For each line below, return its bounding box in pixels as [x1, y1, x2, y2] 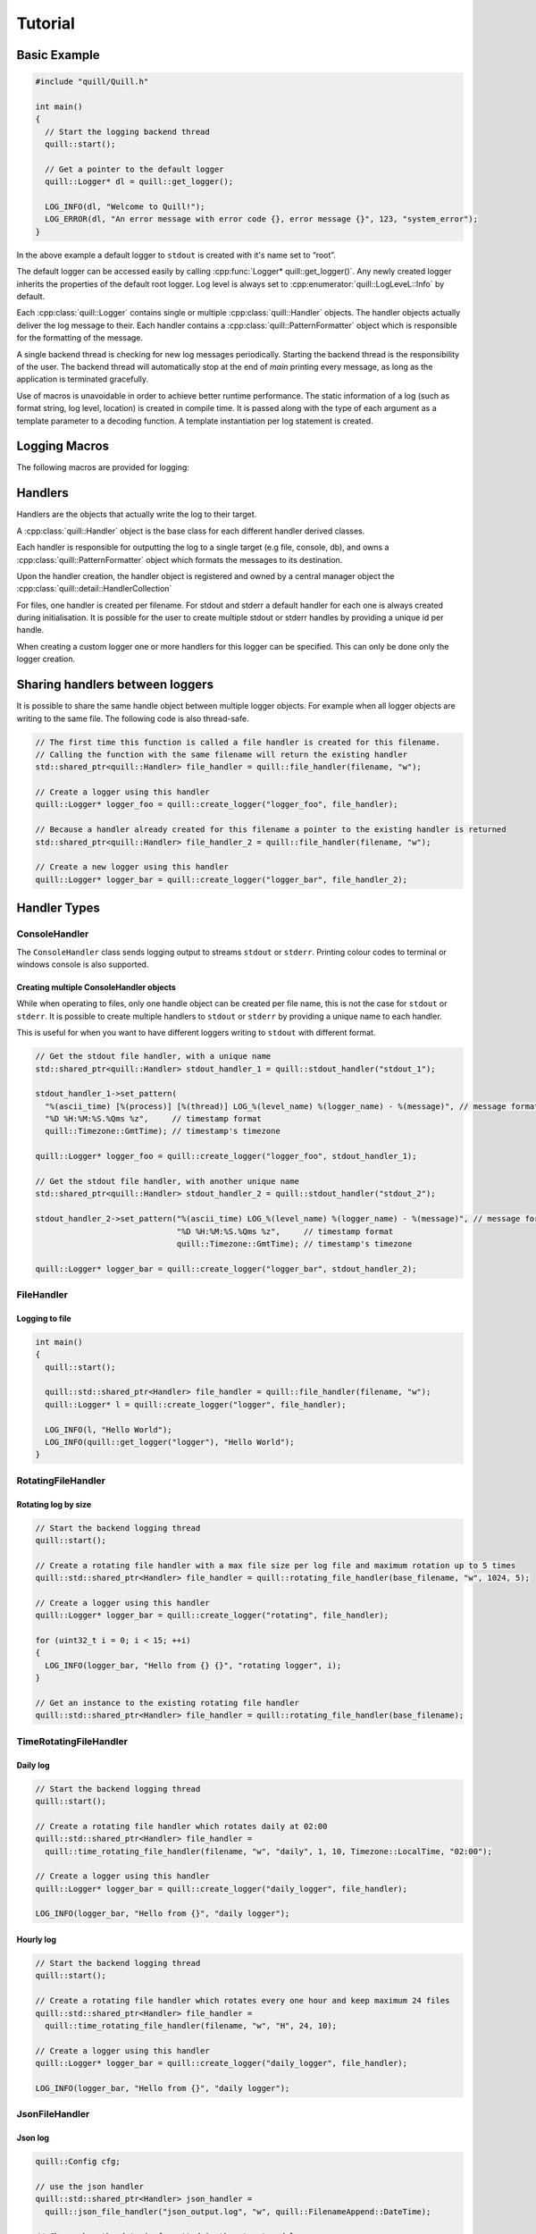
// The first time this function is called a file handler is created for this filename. [35, 737, 441, 747]
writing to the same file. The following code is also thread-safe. [16, 713, 249, 724]
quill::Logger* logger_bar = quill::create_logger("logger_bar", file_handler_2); [35, 874, 408, 885]
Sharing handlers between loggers [16, 677, 214, 693]
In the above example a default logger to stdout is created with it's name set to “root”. [16, 249, 337, 260]
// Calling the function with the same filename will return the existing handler [35, 749, 408, 760]
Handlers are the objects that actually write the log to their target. [16, 509, 257, 520]
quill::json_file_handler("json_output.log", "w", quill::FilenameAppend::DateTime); [45, 2206, 431, 2216]
